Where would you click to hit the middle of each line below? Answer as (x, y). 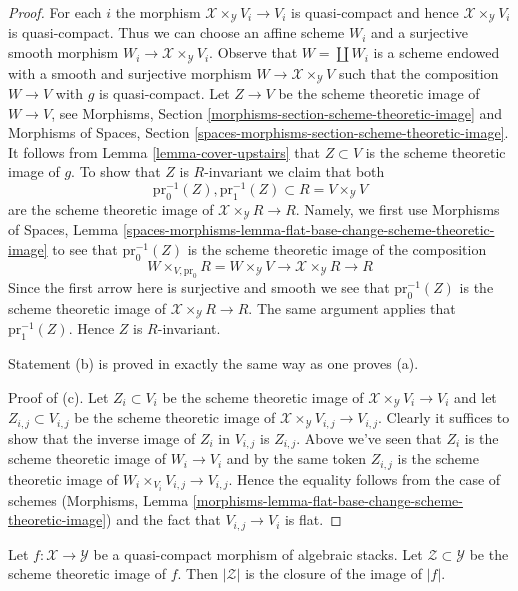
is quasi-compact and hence (375, 12)
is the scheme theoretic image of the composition (337, 248)
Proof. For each (55, 12)
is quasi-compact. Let (164, 92)
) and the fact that (163, 519)
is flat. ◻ (313, 519)
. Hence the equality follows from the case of (364, 478)
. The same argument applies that (352, 307)
